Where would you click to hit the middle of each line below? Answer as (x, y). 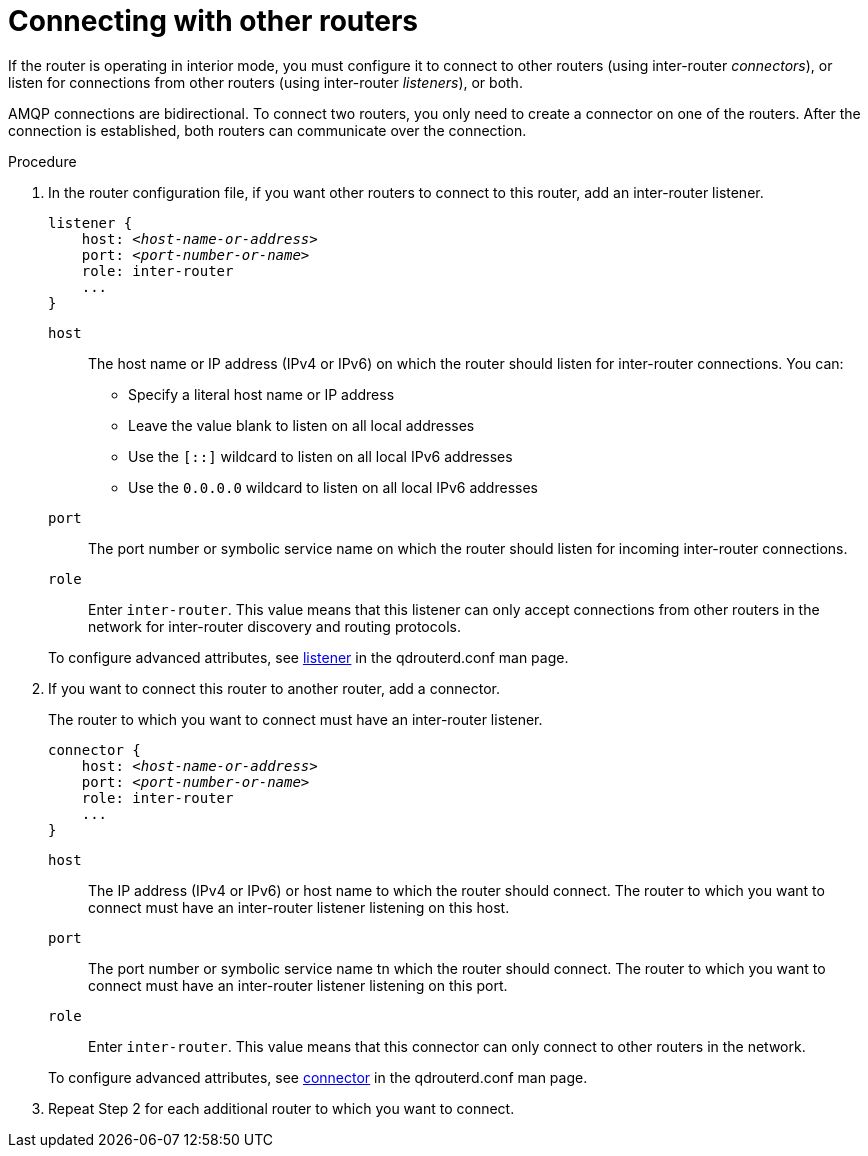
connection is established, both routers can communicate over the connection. (267, 130)
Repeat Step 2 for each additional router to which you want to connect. (281, 1108)
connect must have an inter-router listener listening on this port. (298, 985)
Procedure (42, 161)
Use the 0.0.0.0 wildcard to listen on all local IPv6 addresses (333, 487)
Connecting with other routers (213, 21)
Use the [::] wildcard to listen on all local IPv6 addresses (320, 456)
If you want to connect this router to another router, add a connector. (274, 688)
